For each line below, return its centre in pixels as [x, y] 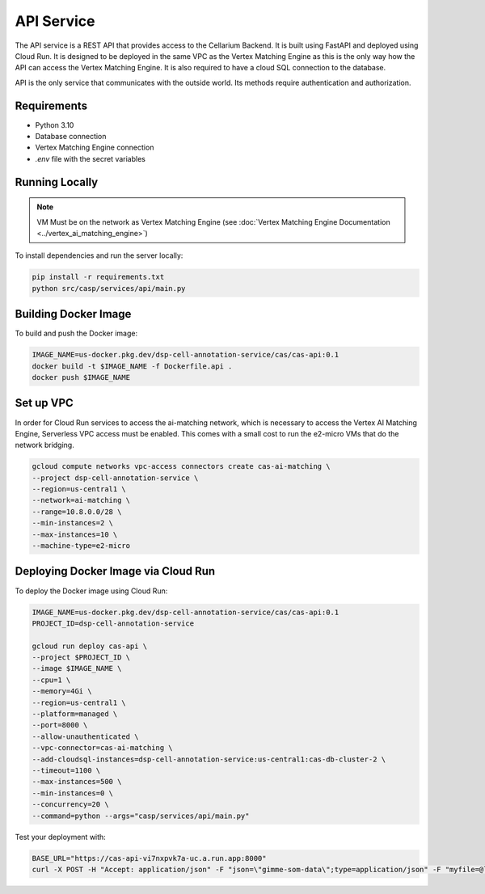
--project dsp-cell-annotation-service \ [115, 478]
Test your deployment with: [61, 837]
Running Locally [57, 182]
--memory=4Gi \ [62, 692]
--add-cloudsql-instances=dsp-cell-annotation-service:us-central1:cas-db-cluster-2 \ [209, 759]
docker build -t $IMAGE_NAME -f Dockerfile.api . [132, 366]
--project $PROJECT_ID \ [81, 658]
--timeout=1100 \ [66, 770]
